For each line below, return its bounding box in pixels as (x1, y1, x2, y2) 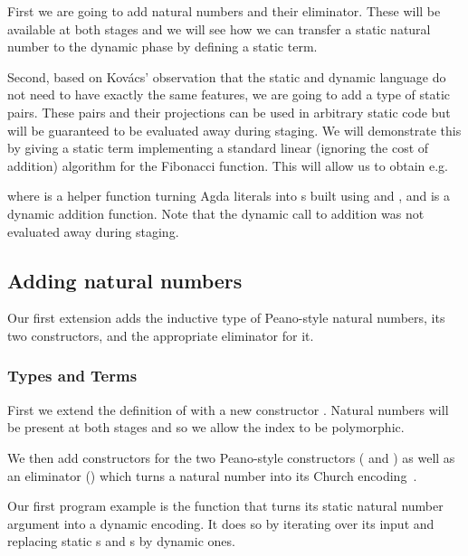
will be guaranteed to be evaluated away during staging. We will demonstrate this (7, 120, 462, 139)
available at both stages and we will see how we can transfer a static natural (7, 19, 431, 38)
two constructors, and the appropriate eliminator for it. (7, 325, 314, 344)
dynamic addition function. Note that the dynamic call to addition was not (7, 203, 425, 222)
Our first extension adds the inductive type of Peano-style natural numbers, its (7, 308, 445, 327)
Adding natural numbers (7, 266, 243, 294)
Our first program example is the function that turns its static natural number (7, 496, 444, 515)
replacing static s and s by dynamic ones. (7, 532, 235, 551)
